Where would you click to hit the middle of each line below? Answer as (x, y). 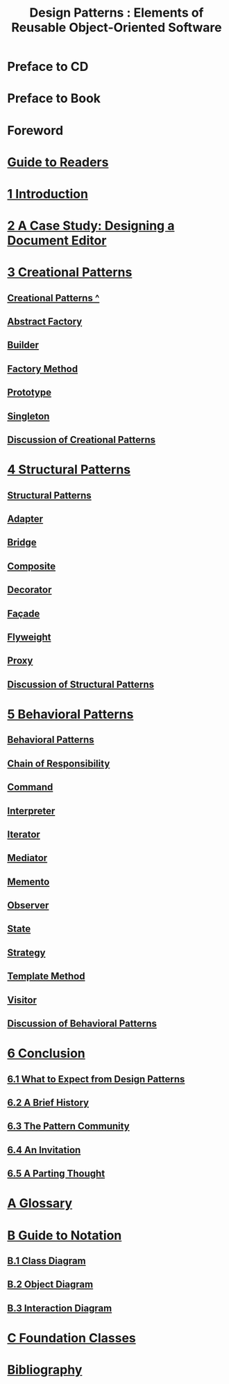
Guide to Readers (58, 162)
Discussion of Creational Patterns (82, 440)
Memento (28, 882)
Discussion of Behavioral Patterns (82, 1024)
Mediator (27, 858)
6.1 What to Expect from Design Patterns (96, 1079)
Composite (32, 566)
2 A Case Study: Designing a (91, 226)
